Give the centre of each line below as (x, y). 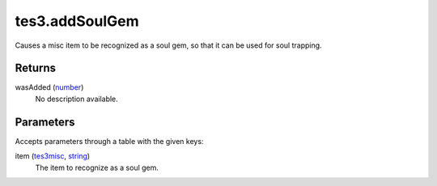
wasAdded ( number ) (49, 87)
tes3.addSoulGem (77, 21)
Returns (36, 68)
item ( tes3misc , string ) (53, 156)
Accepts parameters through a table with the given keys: (109, 141)
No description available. (77, 99)
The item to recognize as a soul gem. (97, 167)
